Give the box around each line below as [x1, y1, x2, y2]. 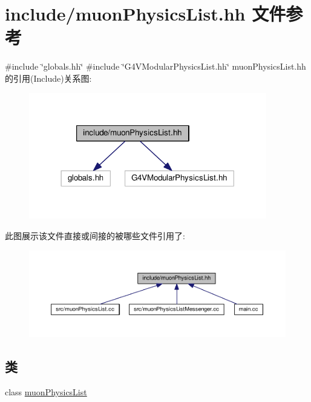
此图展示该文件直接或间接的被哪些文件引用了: [5, 229, 185, 242]
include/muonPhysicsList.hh [5, 1, 246, 26]
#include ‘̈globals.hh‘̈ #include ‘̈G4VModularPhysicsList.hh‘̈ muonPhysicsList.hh [5, 60, 306, 73]
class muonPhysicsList [5, 385, 87, 398]
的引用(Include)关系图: [5, 71, 92, 84]
